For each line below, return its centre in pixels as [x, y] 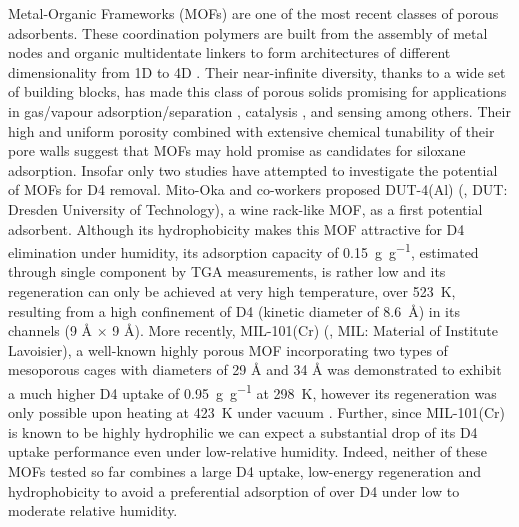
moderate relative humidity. [93, 510]
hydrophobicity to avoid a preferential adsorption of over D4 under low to [234, 490]
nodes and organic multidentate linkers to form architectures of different [229, 52]
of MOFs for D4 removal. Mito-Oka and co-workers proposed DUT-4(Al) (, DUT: [258, 189]
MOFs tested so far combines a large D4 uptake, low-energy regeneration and [244, 470]
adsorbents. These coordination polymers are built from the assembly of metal [248, 32]
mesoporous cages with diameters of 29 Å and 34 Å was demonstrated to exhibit [255, 369]
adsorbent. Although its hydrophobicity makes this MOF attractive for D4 [236, 228]
